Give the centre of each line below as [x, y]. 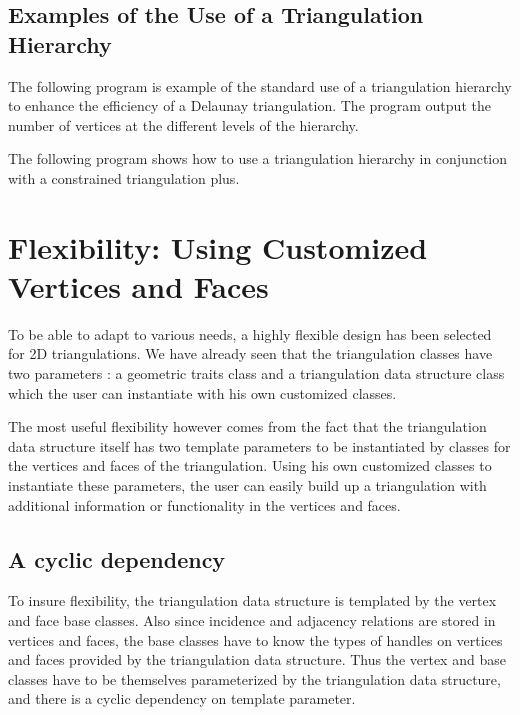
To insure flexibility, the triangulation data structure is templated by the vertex [252, 600]
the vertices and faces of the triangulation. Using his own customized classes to [250, 465]
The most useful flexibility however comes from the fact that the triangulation [247, 426]
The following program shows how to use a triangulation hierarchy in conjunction [258, 158]
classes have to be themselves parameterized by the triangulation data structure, [254, 678]
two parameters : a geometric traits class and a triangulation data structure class [256, 373]
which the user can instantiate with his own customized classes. [202, 392]
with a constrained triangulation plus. [124, 177]
